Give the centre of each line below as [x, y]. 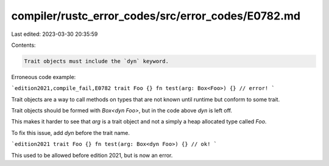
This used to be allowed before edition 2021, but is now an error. [92, 155]
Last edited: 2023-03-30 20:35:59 [55, 34]
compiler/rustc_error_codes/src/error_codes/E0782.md [156, 16]
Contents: [23, 45]
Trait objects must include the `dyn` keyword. [96, 61]
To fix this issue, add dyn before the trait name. [71, 133]
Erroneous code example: [44, 77]
